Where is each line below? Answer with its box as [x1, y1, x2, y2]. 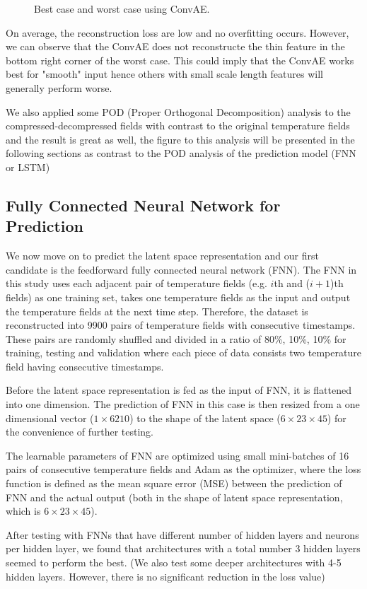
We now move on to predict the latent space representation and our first [6, 248, 319, 263]
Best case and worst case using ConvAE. [34, 1, 210, 16]
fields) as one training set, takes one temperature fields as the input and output [6, 289, 351, 304]
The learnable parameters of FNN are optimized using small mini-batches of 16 [6, 448, 349, 462]
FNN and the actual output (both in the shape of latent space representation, [6, 489, 343, 504]
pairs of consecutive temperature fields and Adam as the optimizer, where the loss [6, 462, 361, 477]
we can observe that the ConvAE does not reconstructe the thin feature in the [6, 39, 345, 54]
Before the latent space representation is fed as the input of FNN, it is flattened [6, 383, 351, 397]
